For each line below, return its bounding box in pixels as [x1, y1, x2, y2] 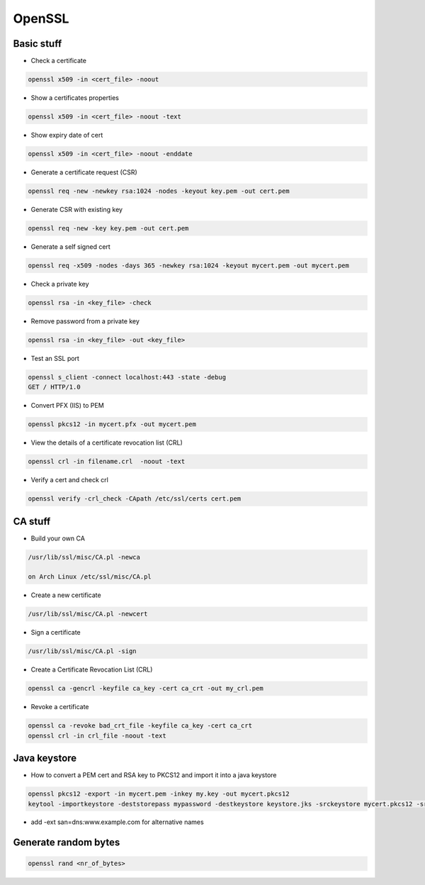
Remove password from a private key [30, 316, 140, 325]
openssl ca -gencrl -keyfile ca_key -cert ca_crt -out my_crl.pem [28, 684, 263, 693]
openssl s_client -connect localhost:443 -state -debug [28, 373, 227, 381]
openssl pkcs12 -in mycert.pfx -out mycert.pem [28, 421, 196, 428]
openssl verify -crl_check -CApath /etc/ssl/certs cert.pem [28, 495, 242, 503]
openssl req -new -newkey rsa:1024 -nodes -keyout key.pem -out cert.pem [28, 187, 290, 195]
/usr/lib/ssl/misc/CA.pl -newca [28, 553, 141, 561]
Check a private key [30, 279, 89, 288]
